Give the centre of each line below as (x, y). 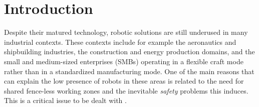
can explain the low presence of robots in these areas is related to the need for (124, 81)
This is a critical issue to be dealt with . (65, 100)
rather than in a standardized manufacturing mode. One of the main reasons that (129, 71)
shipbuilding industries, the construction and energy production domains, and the (129, 52)
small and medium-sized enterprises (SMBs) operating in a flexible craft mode (124, 61)
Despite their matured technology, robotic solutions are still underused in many (126, 32)
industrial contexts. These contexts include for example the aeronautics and (120, 42)
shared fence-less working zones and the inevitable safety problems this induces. (126, 90)
